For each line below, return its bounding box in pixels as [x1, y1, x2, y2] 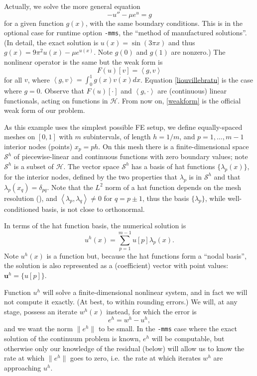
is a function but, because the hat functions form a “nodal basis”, [46, 250, 247, 261]
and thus [168, 37, 195, 47]
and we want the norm [4, 323, 73, 334]
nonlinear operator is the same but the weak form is [4, 57, 163, 67]
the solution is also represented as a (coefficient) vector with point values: [4, 260, 229, 271]
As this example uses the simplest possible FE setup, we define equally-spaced [4, 121, 243, 132]
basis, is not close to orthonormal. [41, 203, 145, 214]
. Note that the [47, 182, 93, 192]
